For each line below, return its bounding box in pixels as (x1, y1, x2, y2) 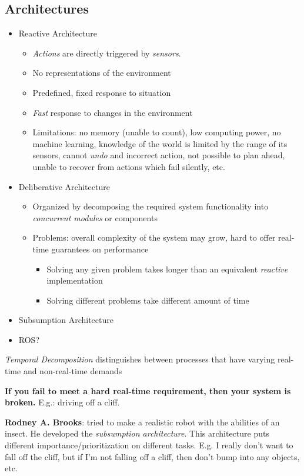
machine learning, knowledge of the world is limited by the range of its (32, 137, 288, 149)
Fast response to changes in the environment (32, 106, 193, 118)
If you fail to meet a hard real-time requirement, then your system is (5, 384, 291, 397)
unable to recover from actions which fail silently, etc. (32, 160, 225, 172)
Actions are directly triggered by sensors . (32, 46, 181, 59)
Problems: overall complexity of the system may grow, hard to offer (32, 231, 276, 244)
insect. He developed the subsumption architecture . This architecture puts (5, 427, 269, 440)
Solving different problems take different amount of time (46, 294, 249, 306)
